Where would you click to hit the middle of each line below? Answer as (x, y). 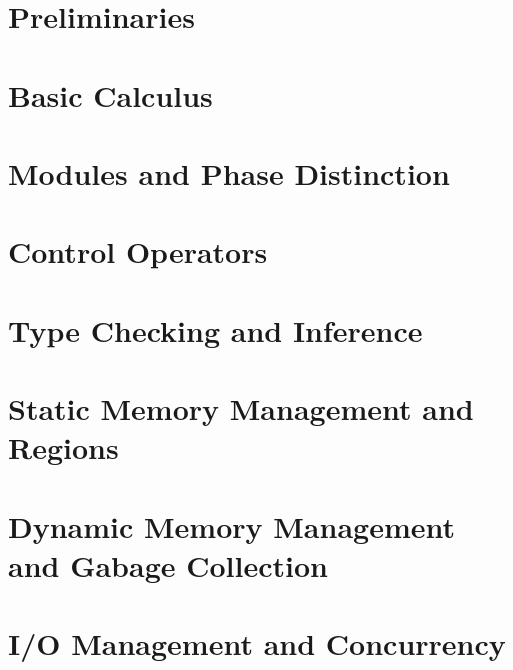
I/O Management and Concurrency (257, 643)
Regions (63, 447)
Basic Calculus (110, 94)
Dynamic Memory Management (231, 525)
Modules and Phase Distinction (229, 172)
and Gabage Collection (168, 564)
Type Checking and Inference (215, 329)
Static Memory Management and (241, 408)
